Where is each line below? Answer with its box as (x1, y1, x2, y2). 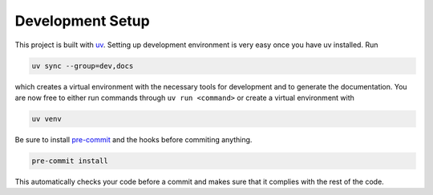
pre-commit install (31, 156, 108, 165)
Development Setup (14, 12, 150, 30)
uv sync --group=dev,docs (31, 61, 134, 70)
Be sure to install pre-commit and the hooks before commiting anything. (14, 134, 253, 144)
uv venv (31, 114, 62, 123)
